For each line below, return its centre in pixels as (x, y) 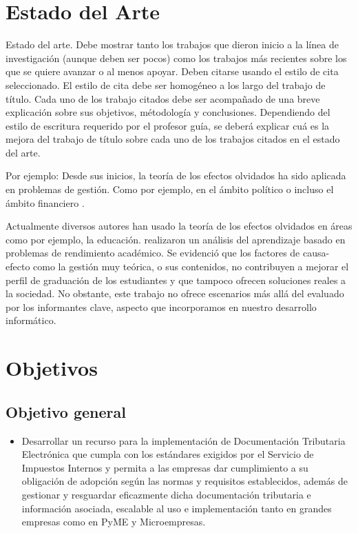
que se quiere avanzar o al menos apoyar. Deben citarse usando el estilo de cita (172, 71)
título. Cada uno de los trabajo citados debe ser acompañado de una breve (163, 98)
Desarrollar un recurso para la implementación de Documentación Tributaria (183, 440)
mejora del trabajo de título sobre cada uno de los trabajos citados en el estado (173, 139)
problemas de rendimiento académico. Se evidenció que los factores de (153, 253)
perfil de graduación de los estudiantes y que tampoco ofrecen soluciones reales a (176, 280)
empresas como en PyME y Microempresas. (114, 522)
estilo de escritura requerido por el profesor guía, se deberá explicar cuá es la (168, 125)
